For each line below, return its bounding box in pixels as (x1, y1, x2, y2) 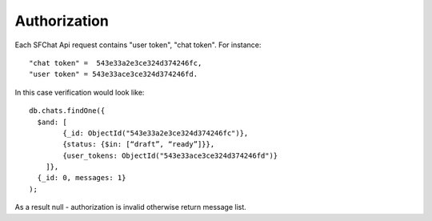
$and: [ (37, 117, 67, 127)
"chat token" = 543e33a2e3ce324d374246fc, (29, 58, 202, 67)
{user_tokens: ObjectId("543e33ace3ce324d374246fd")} (62, 151, 278, 160)
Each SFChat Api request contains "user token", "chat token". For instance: (14, 40, 262, 50)
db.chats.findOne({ (29, 106, 106, 115)
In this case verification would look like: (14, 87, 145, 97)
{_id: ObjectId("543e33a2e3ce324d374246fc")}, (62, 128, 249, 138)
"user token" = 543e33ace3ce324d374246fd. (29, 70, 198, 79)
